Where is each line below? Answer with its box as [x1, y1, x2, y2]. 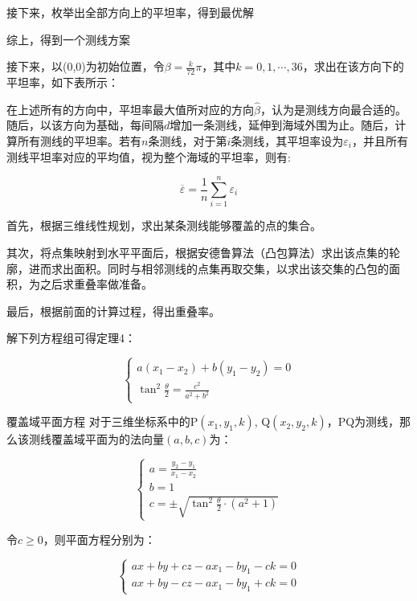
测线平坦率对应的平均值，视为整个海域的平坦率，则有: [6, 148, 291, 165]
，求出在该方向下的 [302, 58, 404, 75]
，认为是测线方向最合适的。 [260, 100, 407, 117]
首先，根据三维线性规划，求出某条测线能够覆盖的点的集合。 [6, 217, 321, 234]
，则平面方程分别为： [43, 530, 156, 547]
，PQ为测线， [326, 413, 400, 430]
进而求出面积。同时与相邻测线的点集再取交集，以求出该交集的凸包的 [28, 260, 389, 276]
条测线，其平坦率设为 [231, 133, 344, 149]
